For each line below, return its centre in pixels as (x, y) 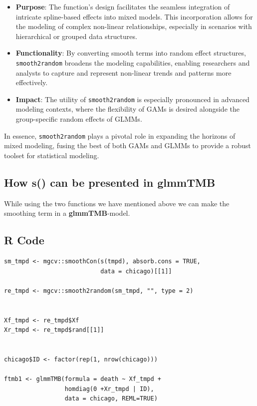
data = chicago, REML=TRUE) (111, 399)
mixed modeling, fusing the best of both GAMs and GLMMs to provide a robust (128, 145)
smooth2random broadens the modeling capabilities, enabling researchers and (133, 62)
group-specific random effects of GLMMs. (79, 119)
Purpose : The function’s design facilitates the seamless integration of (123, 7)
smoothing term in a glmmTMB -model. (67, 213)
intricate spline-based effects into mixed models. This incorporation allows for (134, 16)
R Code (24, 240)
